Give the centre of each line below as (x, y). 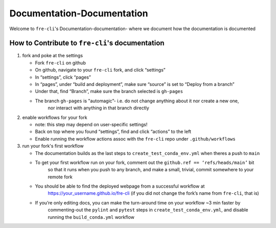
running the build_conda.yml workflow (91, 217)
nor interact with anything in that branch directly (98, 108)
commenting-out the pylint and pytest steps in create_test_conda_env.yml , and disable (148, 210)
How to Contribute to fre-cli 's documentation (87, 43)
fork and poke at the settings (53, 56)
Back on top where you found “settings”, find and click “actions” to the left (113, 132)
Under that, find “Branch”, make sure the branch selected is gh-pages (109, 92)
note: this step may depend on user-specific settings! (91, 124)
